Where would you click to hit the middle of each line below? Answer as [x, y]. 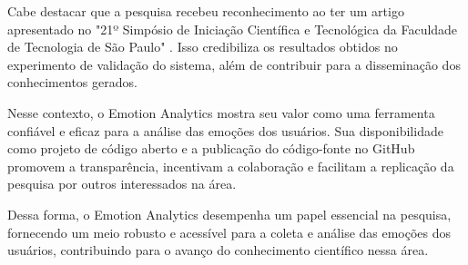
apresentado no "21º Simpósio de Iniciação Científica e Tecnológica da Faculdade [233, 29]
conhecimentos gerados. [72, 82]
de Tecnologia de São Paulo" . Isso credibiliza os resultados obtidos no [203, 47]
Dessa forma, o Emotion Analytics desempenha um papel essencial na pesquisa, [229, 214]
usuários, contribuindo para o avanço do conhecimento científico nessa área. [218, 250]
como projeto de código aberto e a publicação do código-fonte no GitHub [211, 148]
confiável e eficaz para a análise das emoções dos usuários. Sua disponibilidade [225, 130]
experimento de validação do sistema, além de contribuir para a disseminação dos [234, 64]
